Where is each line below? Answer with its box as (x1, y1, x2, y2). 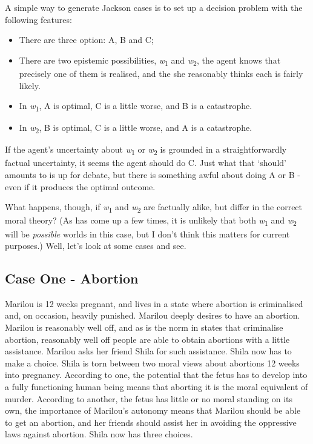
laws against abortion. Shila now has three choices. (5, 428, 193, 440)
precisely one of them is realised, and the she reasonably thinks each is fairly (19, 67, 303, 79)
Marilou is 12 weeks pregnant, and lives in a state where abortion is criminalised (5, 297, 303, 310)
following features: (5, 13, 72, 25)
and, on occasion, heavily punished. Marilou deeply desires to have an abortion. (5, 309, 300, 322)
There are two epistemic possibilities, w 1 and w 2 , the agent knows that (19, 53, 281, 68)
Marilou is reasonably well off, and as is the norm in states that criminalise (5, 321, 283, 334)
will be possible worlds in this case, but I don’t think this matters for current (5, 227, 290, 240)
